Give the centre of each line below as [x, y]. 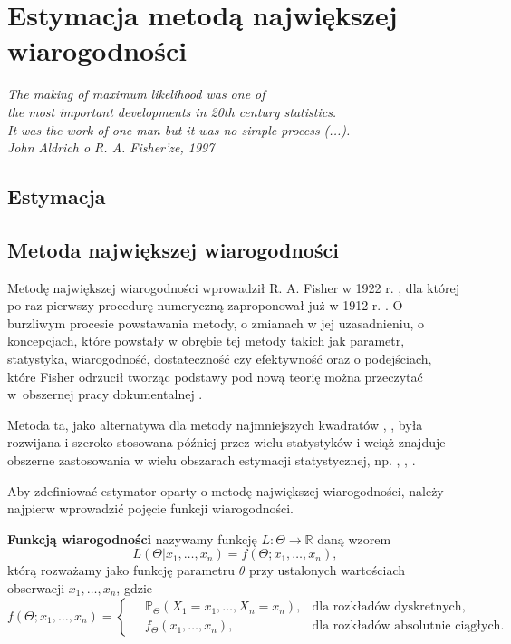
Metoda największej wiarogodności [173, 249]
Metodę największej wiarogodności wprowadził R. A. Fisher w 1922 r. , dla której [234, 287]
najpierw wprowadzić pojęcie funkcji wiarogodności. [151, 508]
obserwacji [36, 587]
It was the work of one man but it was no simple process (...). [179, 129]
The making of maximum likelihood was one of [136, 94]
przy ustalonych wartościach [327, 570]
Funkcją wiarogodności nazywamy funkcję [132, 538]
